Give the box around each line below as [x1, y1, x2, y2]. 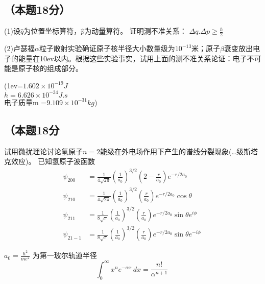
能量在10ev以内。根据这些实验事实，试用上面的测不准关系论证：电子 [18, 53, 247, 63]
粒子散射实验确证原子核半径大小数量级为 [39, 43, 175, 54]
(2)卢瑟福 [4, 43, 35, 54]
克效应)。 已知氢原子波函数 [4, 156, 95, 167]
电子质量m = [4, 97, 47, 107]
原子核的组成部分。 [18, 63, 83, 74]
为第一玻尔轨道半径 [32, 250, 97, 261]
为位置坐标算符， [23, 26, 81, 36]
